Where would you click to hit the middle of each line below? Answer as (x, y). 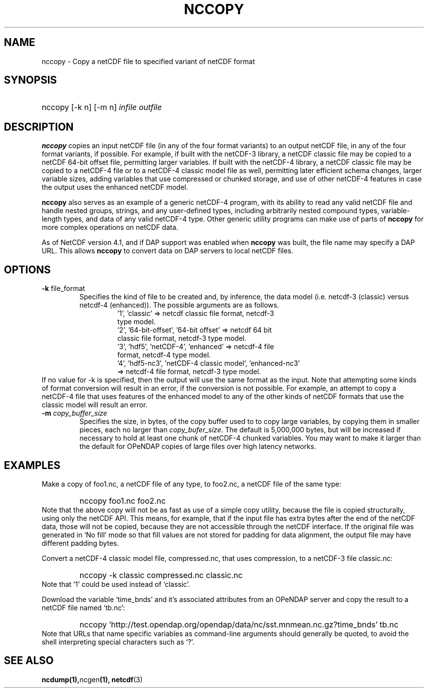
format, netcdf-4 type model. (164, 355)
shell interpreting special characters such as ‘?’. (118, 642)
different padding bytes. (80, 543)
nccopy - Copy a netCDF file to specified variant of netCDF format (148, 61)
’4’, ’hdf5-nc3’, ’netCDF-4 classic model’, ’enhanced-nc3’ (209, 363)
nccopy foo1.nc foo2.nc (123, 501)
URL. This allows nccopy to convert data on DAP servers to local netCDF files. (168, 251)
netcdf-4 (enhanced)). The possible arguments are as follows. (179, 305)
